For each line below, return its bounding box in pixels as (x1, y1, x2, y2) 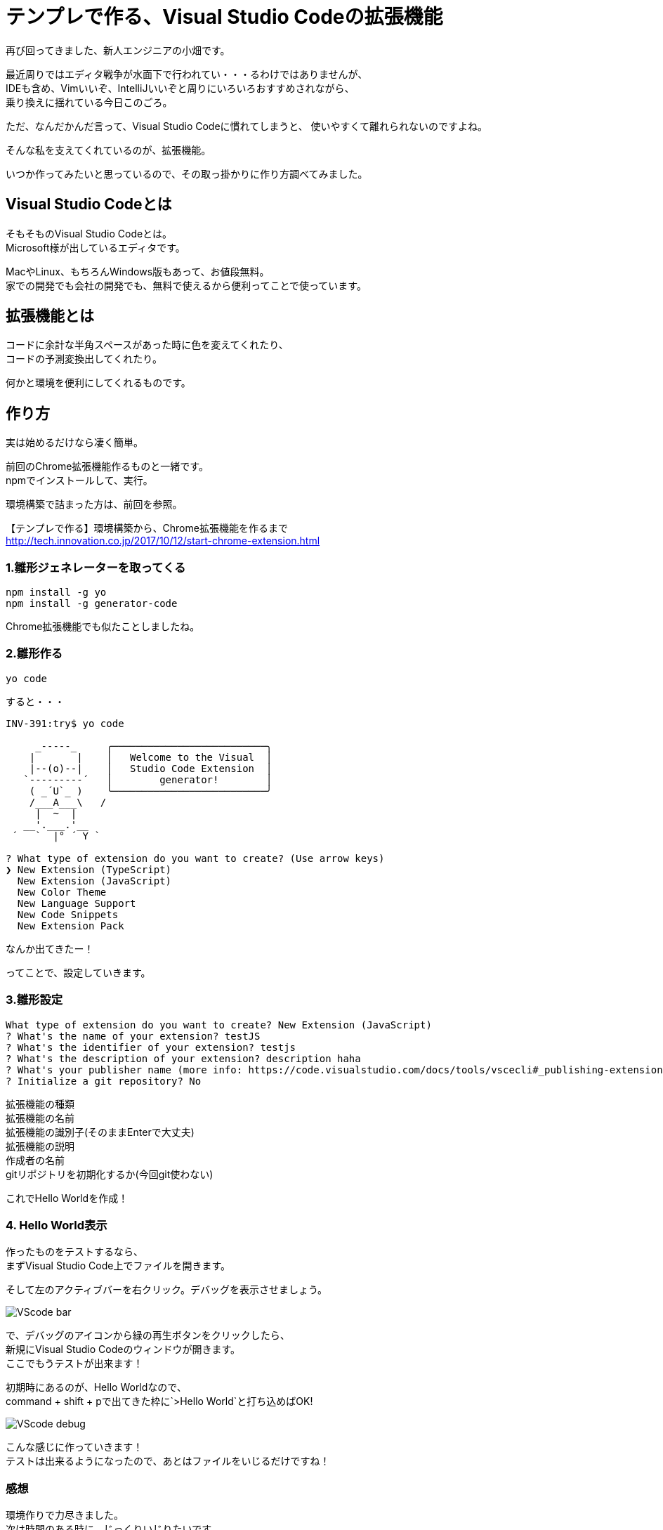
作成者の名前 (6, 1153, 65, 1166)
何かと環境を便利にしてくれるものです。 (6, 377, 191, 389)
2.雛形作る (6, 646, 63, 661)
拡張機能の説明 (6, 1139, 74, 1152)
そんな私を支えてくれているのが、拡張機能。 (6, 143, 211, 156)
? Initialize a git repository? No (6, 1075, 202, 1087)
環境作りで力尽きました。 (6, 1509, 124, 1522)
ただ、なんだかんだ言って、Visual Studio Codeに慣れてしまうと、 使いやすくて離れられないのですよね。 (6, 119, 488, 132)
